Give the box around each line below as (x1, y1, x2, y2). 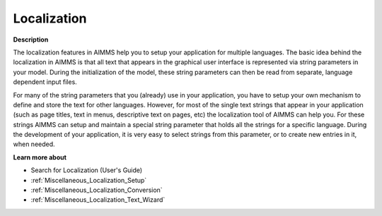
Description (13, 35, 49, 44)
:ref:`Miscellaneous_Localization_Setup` (30, 176, 147, 184)
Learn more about (13, 152, 67, 162)
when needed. (13, 140, 56, 148)
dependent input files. (13, 78, 77, 86)
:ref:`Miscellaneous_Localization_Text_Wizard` (30, 196, 166, 204)
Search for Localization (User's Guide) (30, 166, 143, 174)
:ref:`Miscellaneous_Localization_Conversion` (30, 186, 163, 194)
